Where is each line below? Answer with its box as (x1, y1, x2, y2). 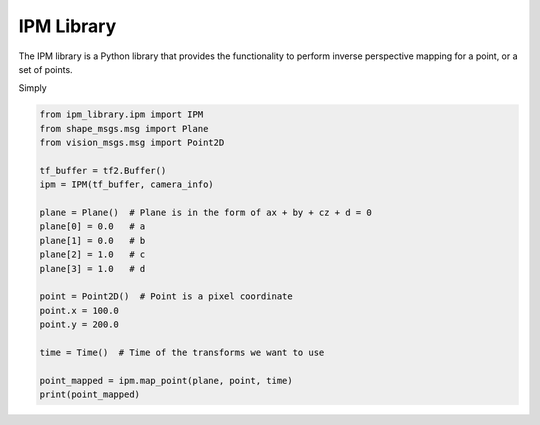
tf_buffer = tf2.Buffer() (39, 165, 167, 176)
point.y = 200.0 (39, 319, 120, 330)
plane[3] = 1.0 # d (39, 263, 146, 274)
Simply (18, 82, 47, 94)
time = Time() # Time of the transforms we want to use (39, 346, 325, 358)
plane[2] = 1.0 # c (39, 249, 146, 260)
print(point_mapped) (39, 389, 140, 400)
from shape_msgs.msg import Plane (39, 123, 209, 134)
